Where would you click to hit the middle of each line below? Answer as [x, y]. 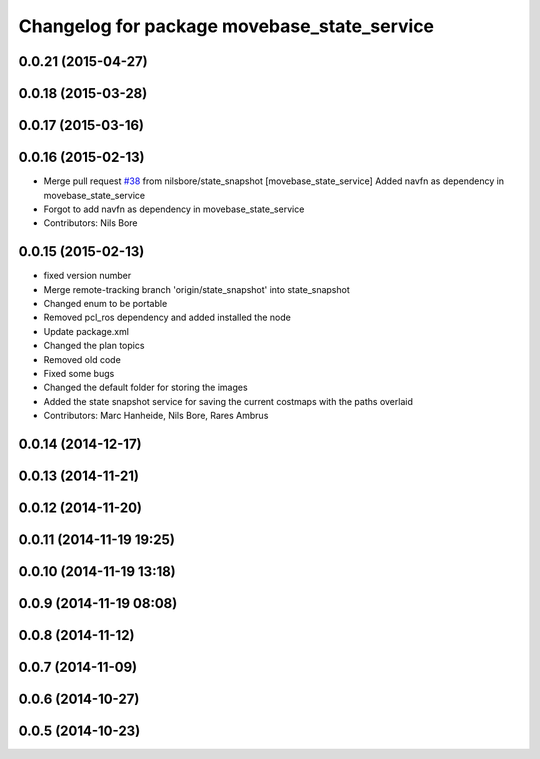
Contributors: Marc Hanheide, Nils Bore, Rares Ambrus [156, 416]
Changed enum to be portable [105, 303]
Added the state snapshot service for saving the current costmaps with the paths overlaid [228, 401]
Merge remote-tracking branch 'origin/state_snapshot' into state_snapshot [196, 289]
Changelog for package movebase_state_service [226, 26]
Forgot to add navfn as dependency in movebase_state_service [174, 209]
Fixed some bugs [79, 373]
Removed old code [82, 359]
